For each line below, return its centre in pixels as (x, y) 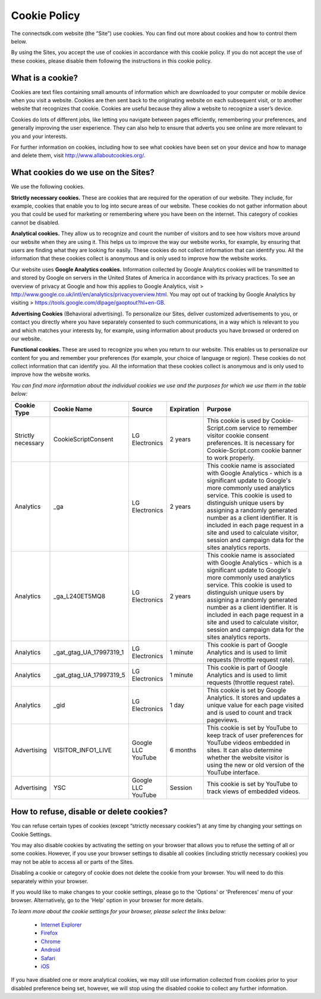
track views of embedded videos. (253, 791)
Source (142, 409)
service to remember (268, 428)
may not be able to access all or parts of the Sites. (72, 862)
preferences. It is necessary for (251, 443)
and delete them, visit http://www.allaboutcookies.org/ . (78, 155)
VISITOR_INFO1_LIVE (83, 750)
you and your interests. (39, 136)
